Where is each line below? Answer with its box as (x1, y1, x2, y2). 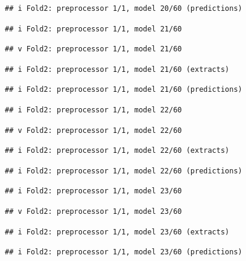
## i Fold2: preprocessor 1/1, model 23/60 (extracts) (5, 227, 230, 236)
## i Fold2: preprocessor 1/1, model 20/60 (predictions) (5, 4, 242, 13)
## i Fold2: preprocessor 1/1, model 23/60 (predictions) (5, 248, 242, 257)
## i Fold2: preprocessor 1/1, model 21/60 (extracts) (5, 65, 230, 74)
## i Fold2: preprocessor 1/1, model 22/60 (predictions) (5, 166, 242, 175)
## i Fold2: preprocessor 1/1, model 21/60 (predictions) (5, 85, 242, 94)
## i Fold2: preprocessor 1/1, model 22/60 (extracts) (5, 146, 230, 155)
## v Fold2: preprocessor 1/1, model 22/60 (5, 126, 182, 135)
